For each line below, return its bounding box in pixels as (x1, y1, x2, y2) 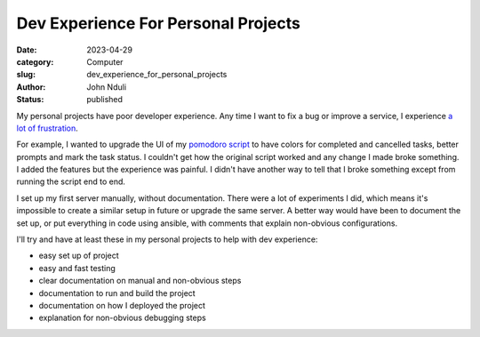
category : (16, 56, 54, 67)
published (86, 94, 124, 105)
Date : (16, 44, 37, 55)
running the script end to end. (16, 176, 126, 187)
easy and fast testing (38, 262, 116, 273)
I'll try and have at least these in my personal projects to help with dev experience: (16, 234, 318, 245)
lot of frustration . (16, 123, 79, 133)
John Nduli (86, 81, 127, 92)
